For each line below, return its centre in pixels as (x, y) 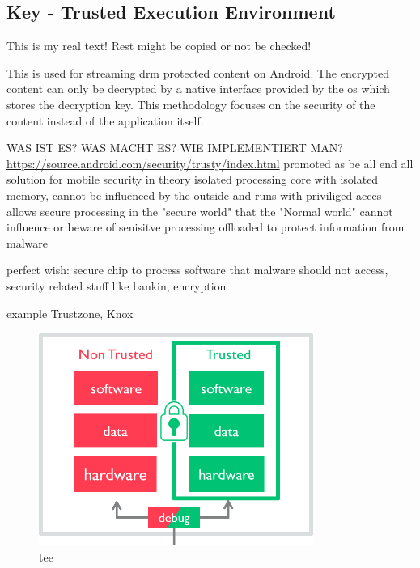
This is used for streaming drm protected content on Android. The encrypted (198, 72)
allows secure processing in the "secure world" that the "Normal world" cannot (200, 211)
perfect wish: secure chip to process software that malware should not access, (197, 270)
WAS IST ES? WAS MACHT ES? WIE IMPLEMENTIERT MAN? (175, 148)
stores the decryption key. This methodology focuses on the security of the (191, 104)
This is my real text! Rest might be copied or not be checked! (159, 46)
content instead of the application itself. (105, 120)
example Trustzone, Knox (70, 313)
